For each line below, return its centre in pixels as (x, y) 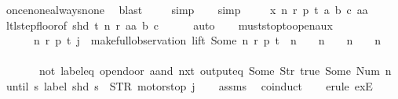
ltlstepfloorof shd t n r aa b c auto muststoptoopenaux (169, 25)
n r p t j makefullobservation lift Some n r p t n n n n (207, 40)
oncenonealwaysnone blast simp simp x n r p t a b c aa (187, 9)
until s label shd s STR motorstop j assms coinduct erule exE (189, 85)
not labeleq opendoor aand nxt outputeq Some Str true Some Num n (215, 71)
